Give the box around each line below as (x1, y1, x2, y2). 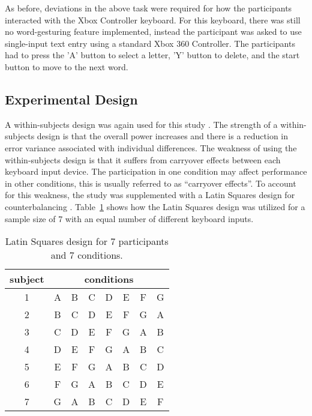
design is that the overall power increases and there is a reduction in (37, 130, 289, 142)
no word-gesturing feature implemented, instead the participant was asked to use (5, 25, 302, 38)
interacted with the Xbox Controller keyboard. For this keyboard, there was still (5, 13, 301, 26)
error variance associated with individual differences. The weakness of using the (5, 141, 297, 154)
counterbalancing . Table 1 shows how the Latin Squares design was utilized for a (5, 200, 305, 213)
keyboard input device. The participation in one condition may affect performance (5, 165, 307, 178)
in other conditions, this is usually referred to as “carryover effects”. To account (5, 176, 296, 189)
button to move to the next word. (5, 60, 128, 73)
